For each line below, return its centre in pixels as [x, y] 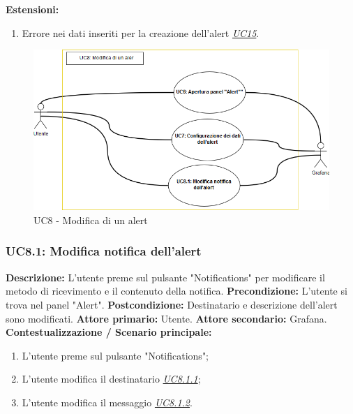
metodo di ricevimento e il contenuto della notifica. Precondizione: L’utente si [176, 291]
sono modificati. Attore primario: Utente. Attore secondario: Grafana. [166, 318]
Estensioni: [32, 9]
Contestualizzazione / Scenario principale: [109, 332]
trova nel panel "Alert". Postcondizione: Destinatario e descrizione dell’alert [172, 304]
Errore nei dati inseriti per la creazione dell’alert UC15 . [141, 32]
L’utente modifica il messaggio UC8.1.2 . [107, 402]
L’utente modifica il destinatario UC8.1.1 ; [111, 379]
